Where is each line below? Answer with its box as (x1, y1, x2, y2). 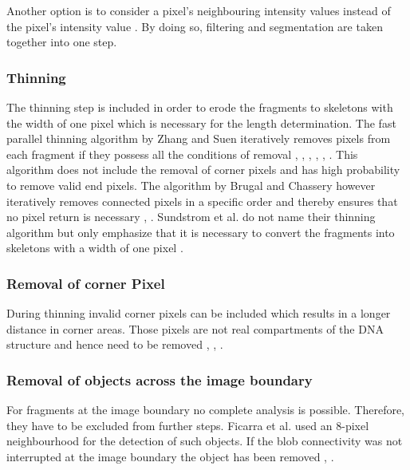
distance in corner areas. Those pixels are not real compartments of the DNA (6, 320, 384, 337)
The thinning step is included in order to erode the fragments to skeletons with (6, 99, 393, 115)
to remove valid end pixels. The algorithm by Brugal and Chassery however (6, 176, 376, 193)
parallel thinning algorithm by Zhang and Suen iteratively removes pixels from (6, 130, 391, 147)
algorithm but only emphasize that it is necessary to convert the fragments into (6, 223, 395, 240)
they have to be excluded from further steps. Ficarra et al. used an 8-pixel (6, 417, 369, 433)
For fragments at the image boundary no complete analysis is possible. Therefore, (6, 401, 405, 418)
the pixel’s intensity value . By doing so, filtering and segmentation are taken (6, 18, 383, 34)
